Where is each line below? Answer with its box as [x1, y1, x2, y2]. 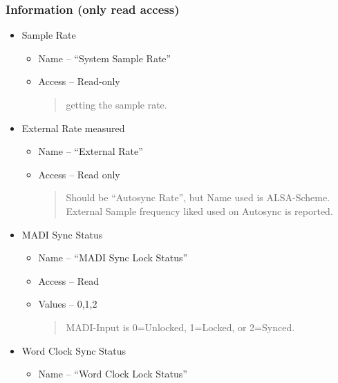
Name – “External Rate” [38, 144, 143, 158]
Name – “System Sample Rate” [38, 50, 171, 65]
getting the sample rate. [66, 97, 167, 111]
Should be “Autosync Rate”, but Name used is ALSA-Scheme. [66, 190, 330, 205]
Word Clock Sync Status [21, 343, 126, 357]
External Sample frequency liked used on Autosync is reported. [66, 203, 333, 218]
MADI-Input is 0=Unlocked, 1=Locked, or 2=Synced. [66, 319, 295, 334]
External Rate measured [21, 120, 125, 135]
